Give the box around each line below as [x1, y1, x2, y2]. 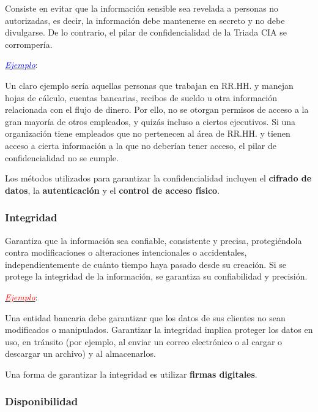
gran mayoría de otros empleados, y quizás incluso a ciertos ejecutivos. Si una [5, 115, 296, 128]
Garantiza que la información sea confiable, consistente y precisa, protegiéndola [5, 234, 302, 246]
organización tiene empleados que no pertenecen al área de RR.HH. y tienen [5, 127, 290, 140]
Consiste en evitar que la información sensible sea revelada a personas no [5, 2, 279, 14]
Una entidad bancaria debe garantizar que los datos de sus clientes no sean [5, 311, 286, 324]
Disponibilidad [5, 394, 78, 409]
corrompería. [5, 37, 53, 50]
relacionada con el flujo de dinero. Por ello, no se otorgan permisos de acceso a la [5, 103, 309, 116]
